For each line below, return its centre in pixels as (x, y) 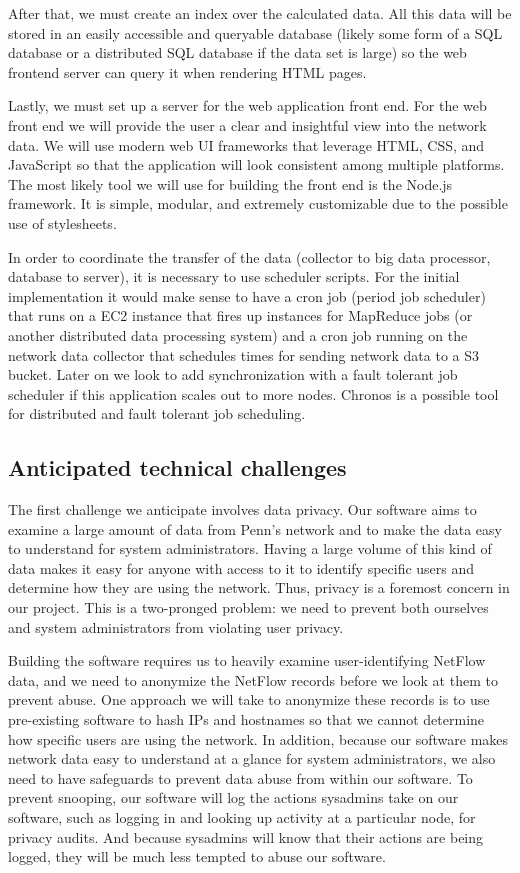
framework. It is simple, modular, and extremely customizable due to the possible (258, 203)
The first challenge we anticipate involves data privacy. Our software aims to (242, 509)
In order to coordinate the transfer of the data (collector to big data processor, (249, 256)
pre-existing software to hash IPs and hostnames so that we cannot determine (246, 719)
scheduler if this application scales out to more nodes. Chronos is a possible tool (253, 393)
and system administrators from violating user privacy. (176, 626)
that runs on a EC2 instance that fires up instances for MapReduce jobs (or (240, 315)
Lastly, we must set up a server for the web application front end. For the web (247, 105)
